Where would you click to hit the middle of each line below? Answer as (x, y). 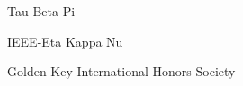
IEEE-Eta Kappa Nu (65, 41)
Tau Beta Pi (41, 11)
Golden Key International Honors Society (121, 71)
